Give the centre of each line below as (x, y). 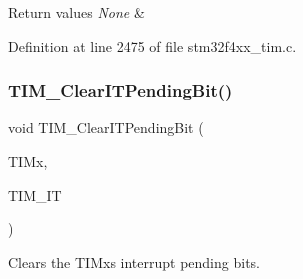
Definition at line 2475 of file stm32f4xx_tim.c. (152, 45)
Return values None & (76, 12)
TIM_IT (35, 194)
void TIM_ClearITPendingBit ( (106, 127)
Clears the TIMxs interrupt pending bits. (134, 261)
